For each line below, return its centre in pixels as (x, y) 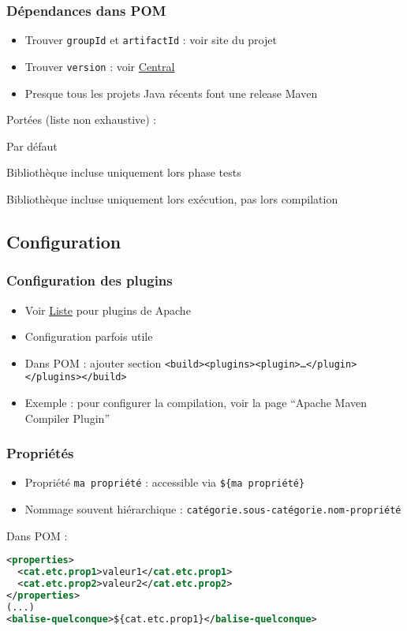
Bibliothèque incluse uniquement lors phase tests (124, 172)
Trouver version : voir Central (100, 66)
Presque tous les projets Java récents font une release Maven (171, 93)
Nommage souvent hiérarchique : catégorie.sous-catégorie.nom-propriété (213, 509)
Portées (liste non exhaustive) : (82, 119)
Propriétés (40, 453)
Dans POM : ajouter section (93, 362)
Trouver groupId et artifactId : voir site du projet (151, 40)
